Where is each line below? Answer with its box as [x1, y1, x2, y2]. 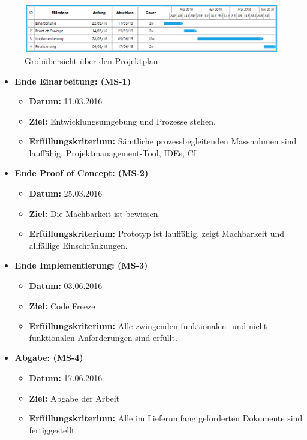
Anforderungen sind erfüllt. [77, 331, 177, 343]
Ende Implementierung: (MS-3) [14, 259, 148, 272]
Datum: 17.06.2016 [29, 372, 103, 384]
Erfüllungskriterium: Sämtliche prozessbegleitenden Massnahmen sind [29, 135, 297, 147]
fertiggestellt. [29, 423, 77, 436]
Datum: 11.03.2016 [29, 95, 103, 107]
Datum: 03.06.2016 [29, 279, 103, 292]
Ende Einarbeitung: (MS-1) [14, 74, 131, 87]
